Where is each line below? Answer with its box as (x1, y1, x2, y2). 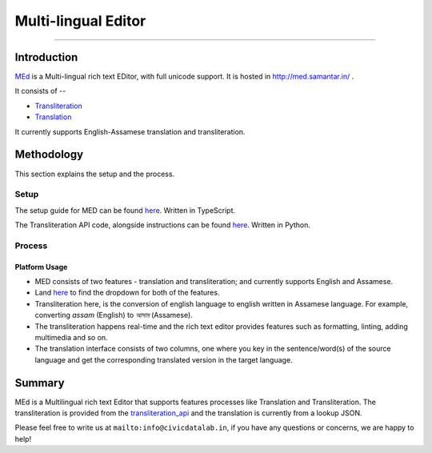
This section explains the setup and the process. (14, 169, 175, 178)
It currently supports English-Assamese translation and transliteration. (14, 126, 246, 136)
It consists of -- (14, 86, 66, 96)
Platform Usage (14, 262, 68, 271)
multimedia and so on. (34, 332, 108, 342)
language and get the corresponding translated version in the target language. (34, 355, 293, 364)
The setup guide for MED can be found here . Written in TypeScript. (14, 205, 236, 215)
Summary (14, 376, 65, 390)
